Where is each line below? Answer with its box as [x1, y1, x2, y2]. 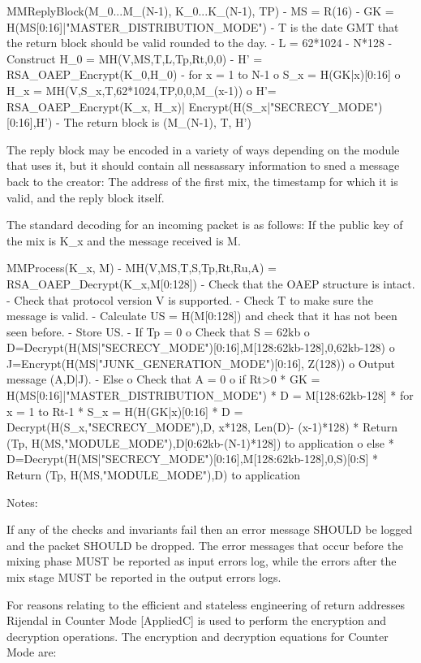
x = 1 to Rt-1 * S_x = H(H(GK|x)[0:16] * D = [6, 402, 243, 419]
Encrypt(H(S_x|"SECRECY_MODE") [188, 97, 383, 115]
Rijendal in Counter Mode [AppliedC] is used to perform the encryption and [6, 612, 387, 629]
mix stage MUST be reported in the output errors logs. [6, 569, 281, 585]
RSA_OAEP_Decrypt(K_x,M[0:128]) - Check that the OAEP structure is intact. [6, 275, 415, 292]
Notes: [6, 493, 38, 510]
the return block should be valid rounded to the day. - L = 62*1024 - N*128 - [6, 34, 393, 51]
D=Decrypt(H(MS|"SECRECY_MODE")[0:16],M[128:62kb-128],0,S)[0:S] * [6, 450, 379, 467]
